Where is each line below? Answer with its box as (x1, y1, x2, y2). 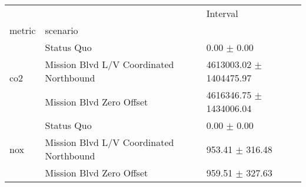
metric (9, 23, 36, 37)
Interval (206, 6, 238, 20)
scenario (45, 23, 78, 37)
